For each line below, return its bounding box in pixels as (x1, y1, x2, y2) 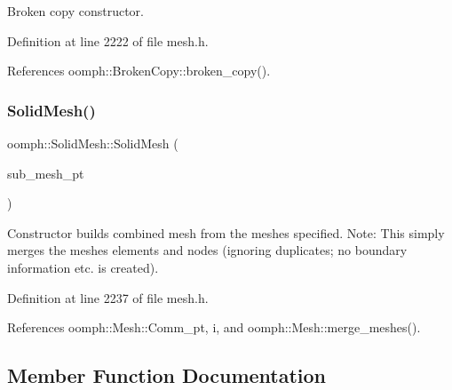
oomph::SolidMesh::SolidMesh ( (7, 134, 178, 152)
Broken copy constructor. (7, 2, 144, 20)
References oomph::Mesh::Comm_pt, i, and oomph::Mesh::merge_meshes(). (7, 318, 421, 337)
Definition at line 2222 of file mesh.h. (7, 31, 209, 50)
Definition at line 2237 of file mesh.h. (7, 288, 209, 306)
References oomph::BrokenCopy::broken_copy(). (7, 61, 271, 80)
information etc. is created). (7, 258, 159, 276)
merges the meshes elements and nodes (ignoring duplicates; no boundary (7, 241, 408, 259)
